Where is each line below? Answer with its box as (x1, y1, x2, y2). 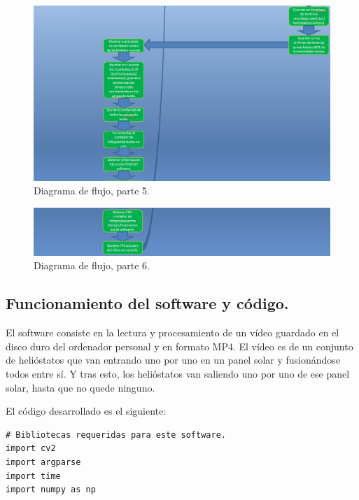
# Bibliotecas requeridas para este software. (6, 429, 226, 440)
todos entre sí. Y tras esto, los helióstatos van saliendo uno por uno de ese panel (6, 366, 350, 380)
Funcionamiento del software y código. (6, 292, 289, 314)
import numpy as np (6, 485, 96, 495)
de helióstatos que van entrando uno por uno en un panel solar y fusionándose (6, 352, 341, 367)
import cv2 (6, 443, 56, 454)
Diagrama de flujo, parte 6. (34, 258, 150, 273)
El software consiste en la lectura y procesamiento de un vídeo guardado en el (6, 325, 339, 340)
